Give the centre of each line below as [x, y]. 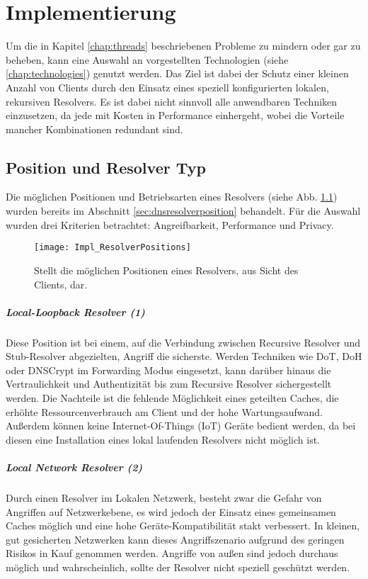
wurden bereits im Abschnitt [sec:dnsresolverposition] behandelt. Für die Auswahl [183, 211]
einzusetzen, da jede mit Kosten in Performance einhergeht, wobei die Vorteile [175, 115]
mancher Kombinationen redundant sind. [94, 129]
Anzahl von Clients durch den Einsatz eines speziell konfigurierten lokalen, [167, 87]
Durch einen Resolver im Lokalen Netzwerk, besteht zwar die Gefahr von [164, 497]
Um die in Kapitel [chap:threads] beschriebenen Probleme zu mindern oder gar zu [183, 46]
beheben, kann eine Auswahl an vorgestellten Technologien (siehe [147, 59]
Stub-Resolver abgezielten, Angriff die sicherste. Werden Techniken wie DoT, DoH [184, 356]
